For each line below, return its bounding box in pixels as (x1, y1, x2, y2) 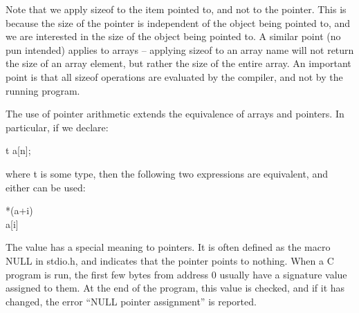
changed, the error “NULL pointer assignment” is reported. (6, 294, 257, 308)
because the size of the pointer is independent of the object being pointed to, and (6, 15, 351, 30)
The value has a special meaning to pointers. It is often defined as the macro (6, 240, 331, 254)
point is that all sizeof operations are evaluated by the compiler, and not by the (6, 69, 343, 84)
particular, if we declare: (6, 120, 109, 134)
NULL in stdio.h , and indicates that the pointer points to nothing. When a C (6, 253, 334, 267)
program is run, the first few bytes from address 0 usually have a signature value (6, 267, 347, 281)
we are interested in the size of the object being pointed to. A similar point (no (6, 29, 341, 44)
